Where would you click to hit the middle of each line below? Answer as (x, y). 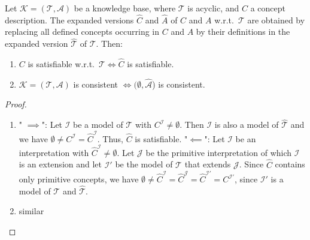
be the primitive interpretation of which (219, 152)
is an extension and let (60, 164)
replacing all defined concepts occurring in (82, 31)
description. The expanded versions (69, 19)
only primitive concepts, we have (79, 179)
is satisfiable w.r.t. (61, 64)
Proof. (16, 104)
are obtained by (276, 19)
